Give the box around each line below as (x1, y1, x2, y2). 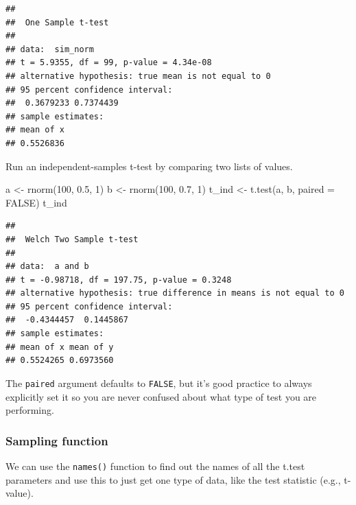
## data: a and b (5, 261, 89, 272)
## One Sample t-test (5, 17, 109, 27)
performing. (5, 403, 54, 417)
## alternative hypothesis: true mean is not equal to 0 (5, 71, 271, 81)
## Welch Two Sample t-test (5, 234, 139, 244)
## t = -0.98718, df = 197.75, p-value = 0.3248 (5, 274, 232, 285)
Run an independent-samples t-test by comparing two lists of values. (5, 158, 293, 173)
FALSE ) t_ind (5, 195, 67, 209)
